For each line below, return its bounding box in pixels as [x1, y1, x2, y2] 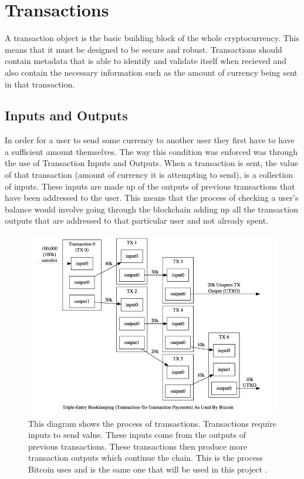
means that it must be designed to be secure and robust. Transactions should [5, 43, 282, 55]
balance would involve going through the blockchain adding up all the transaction [5, 203, 298, 215]
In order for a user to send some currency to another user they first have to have [5, 134, 295, 146]
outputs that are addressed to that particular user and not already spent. [5, 214, 269, 227]
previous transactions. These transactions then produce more [28, 440, 248, 452]
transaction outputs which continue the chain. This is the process [28, 451, 263, 464]
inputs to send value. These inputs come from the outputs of [28, 429, 246, 441]
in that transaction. [5, 77, 75, 90]
